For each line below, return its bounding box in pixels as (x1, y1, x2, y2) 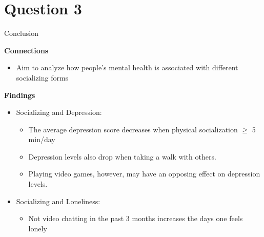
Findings (4, 89, 35, 100)
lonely (28, 223, 47, 233)
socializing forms (16, 72, 69, 83)
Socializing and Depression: (16, 107, 102, 117)
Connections (4, 45, 49, 55)
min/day (28, 134, 55, 145)
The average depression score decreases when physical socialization (28, 124, 238, 134)
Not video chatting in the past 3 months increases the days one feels (28, 213, 243, 224)
